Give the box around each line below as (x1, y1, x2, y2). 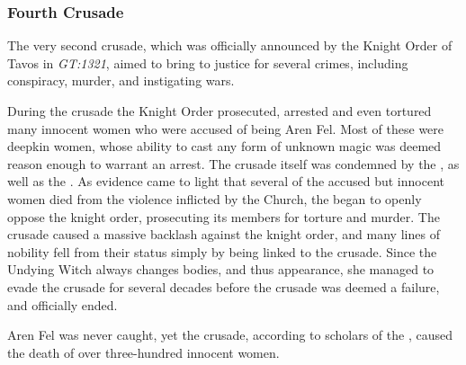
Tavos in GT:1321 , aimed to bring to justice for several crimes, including (7, 53, 408, 72)
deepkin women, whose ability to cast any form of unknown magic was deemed (7, 137, 442, 156)
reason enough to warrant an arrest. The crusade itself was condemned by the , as (7, 154, 460, 173)
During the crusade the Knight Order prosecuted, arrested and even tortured (7, 102, 432, 120)
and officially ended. (7, 295, 118, 314)
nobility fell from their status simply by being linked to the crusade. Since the (7, 242, 437, 261)
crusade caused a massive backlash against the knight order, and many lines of (7, 225, 440, 244)
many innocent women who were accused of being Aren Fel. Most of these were (7, 119, 444, 138)
